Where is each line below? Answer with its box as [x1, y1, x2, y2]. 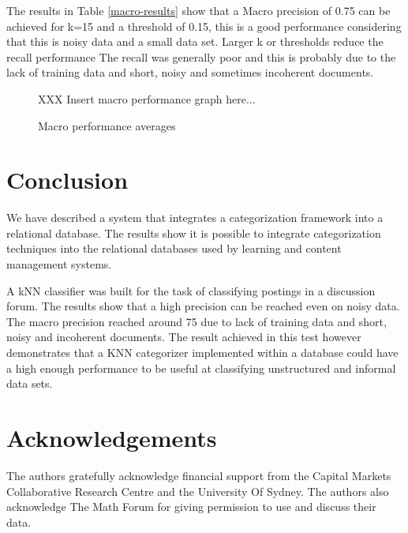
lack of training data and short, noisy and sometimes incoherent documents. [6, 64, 374, 81]
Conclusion [6, 163, 129, 196]
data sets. [6, 375, 53, 392]
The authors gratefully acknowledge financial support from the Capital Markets [6, 467, 391, 483]
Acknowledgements [6, 422, 217, 453]
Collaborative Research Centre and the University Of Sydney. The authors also [6, 482, 389, 499]
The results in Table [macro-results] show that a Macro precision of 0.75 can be [6, 2, 391, 18]
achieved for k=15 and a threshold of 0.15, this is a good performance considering [6, 17, 402, 34]
